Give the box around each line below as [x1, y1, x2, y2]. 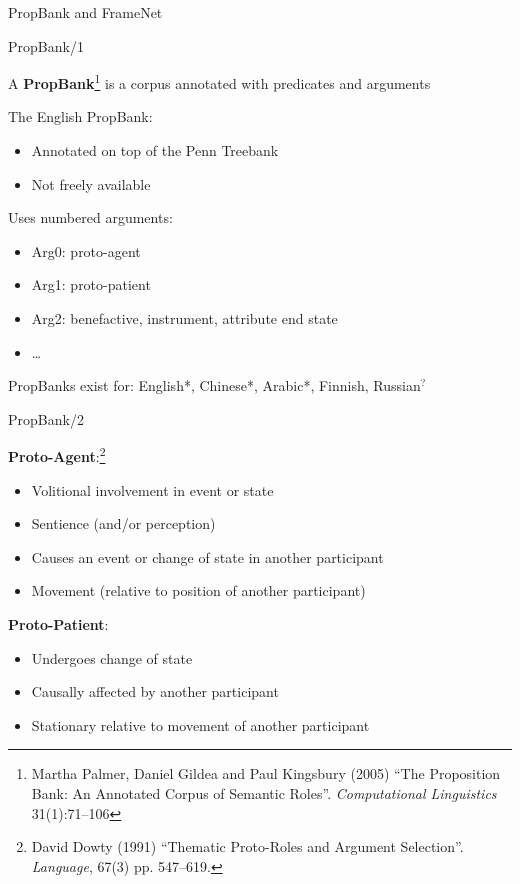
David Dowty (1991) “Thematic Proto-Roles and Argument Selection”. [31, 836, 464, 857]
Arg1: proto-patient [31, 274, 151, 295]
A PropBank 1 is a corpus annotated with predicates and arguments [8, 70, 431, 93]
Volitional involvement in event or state [31, 479, 274, 500]
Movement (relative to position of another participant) [31, 580, 366, 601]
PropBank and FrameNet [8, 2, 163, 22]
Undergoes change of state [31, 647, 193, 668]
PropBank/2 [8, 408, 84, 429]
